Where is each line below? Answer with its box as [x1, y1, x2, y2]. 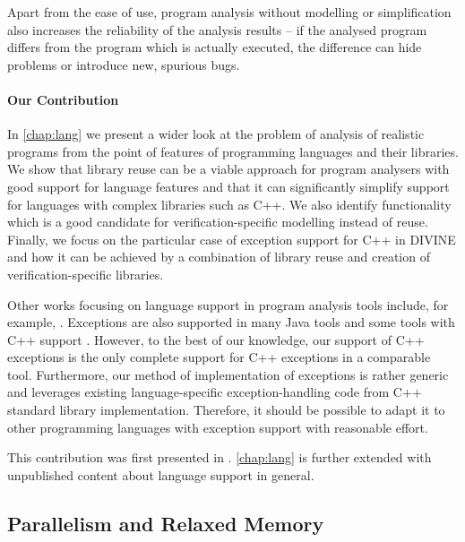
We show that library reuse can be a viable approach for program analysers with [7, 159, 450, 178]
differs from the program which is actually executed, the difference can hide [7, 38, 422, 56]
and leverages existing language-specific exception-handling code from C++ [7, 383, 422, 401]
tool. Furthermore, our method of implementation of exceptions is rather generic [7, 365, 449, 383]
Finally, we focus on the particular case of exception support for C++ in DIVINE [7, 229, 456, 248]
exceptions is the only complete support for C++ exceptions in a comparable [7, 348, 431, 366]
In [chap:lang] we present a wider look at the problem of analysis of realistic [7, 125, 425, 143]
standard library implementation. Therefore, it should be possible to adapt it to [7, 400, 445, 419]
